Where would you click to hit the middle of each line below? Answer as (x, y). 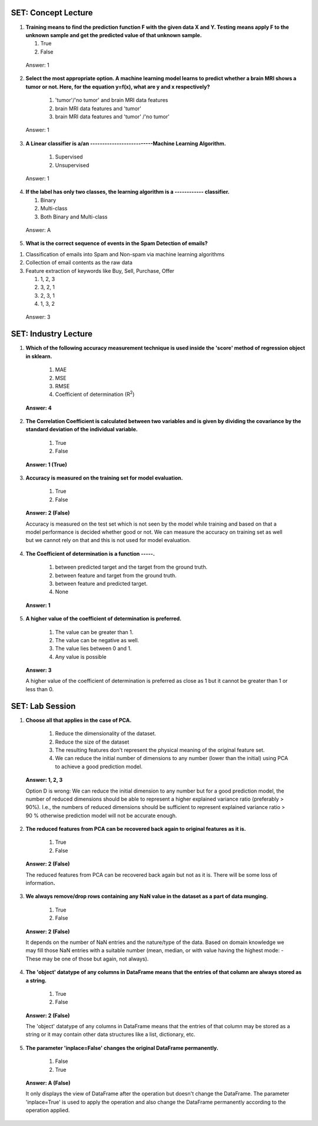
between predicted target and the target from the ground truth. (131, 567)
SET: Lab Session (43, 706)
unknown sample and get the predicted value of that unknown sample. (114, 35)
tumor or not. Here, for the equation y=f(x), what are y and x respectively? (118, 87)
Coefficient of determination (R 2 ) (95, 394)
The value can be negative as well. (97, 640)
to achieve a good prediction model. (99, 767)
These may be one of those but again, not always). (87, 959)
